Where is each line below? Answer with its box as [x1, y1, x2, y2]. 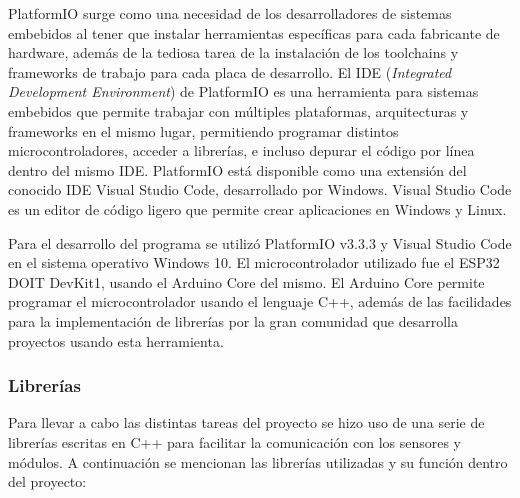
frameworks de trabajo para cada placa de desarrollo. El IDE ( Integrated [8, 61, 452, 82]
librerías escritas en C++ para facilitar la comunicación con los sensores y [8, 431, 462, 452]
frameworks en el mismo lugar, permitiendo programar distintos [8, 120, 399, 141]
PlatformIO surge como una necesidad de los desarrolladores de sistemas [8, 3, 452, 23]
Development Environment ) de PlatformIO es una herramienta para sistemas [8, 81, 479, 102]
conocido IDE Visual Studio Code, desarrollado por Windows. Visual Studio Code [8, 179, 512, 200]
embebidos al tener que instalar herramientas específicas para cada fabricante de [8, 22, 500, 43]
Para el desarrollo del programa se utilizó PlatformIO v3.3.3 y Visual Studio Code [8, 232, 512, 253]
